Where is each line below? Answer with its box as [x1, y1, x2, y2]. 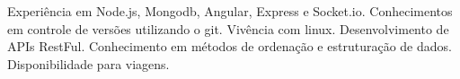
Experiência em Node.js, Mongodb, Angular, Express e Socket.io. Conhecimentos [7, 2, 453, 20]
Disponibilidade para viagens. [7, 54, 170, 73]
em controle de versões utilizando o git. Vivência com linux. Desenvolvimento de [7, 19, 449, 38]
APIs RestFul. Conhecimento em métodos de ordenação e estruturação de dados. [7, 37, 452, 56]
